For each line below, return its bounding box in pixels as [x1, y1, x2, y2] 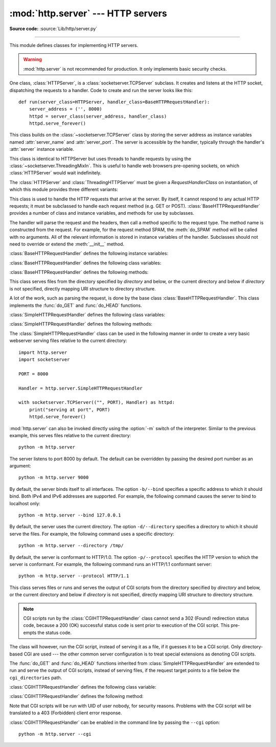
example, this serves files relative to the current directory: [9, 432, 131, 438]
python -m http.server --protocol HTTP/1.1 [18, 573, 129, 579]
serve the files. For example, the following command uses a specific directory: [9, 531, 174, 537]
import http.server [18, 349, 67, 355]
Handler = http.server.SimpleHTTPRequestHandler [18, 385, 143, 391]
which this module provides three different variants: [9, 187, 119, 193]
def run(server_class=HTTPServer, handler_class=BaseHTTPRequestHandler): [18, 99, 210, 105]
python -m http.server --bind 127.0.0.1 [18, 512, 121, 518]
